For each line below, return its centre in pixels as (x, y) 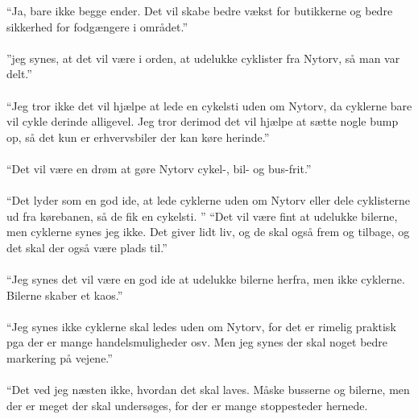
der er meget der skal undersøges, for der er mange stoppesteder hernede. (187, 405)
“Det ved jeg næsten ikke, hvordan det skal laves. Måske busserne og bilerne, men (208, 390)
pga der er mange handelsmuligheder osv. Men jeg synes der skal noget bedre (197, 342)
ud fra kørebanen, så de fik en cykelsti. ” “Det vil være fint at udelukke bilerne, (202, 216)
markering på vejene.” (60, 358)
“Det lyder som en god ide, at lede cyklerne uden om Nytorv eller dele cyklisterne (209, 200)
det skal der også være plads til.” (87, 247)
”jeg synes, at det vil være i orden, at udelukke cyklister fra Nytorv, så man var (203, 58)
